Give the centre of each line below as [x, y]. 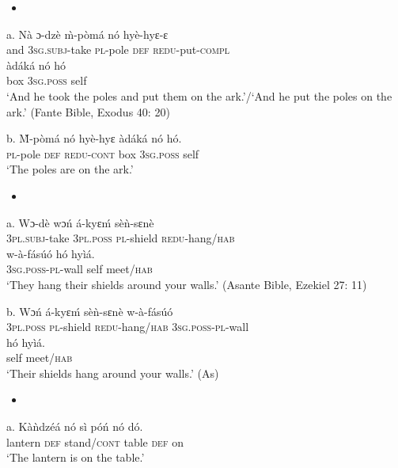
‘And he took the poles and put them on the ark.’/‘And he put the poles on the [199, 95]
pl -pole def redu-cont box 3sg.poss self [103, 153]
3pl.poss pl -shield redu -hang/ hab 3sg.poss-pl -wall [128, 327]
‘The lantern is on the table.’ [76, 457]
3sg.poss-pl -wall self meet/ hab [80, 269]
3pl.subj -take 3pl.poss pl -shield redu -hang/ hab [121, 238]
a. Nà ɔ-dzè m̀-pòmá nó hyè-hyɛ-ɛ [87, 34]
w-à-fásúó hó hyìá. [51, 253]
